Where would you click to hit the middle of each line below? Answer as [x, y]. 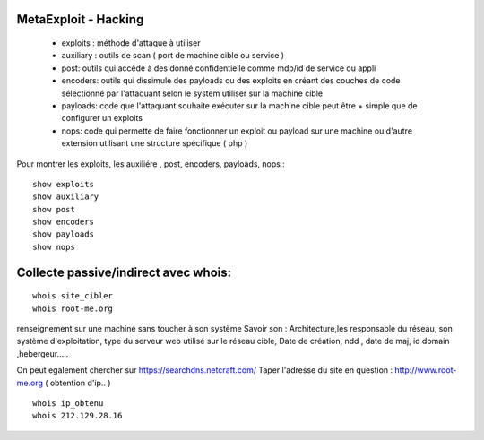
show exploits [63, 184]
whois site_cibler [73, 296]
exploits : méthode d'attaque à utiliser [131, 43]
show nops [54, 247]
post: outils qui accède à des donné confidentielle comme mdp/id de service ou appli [219, 68]
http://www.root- [426, 370]
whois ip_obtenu [68, 404]
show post [54, 209]
